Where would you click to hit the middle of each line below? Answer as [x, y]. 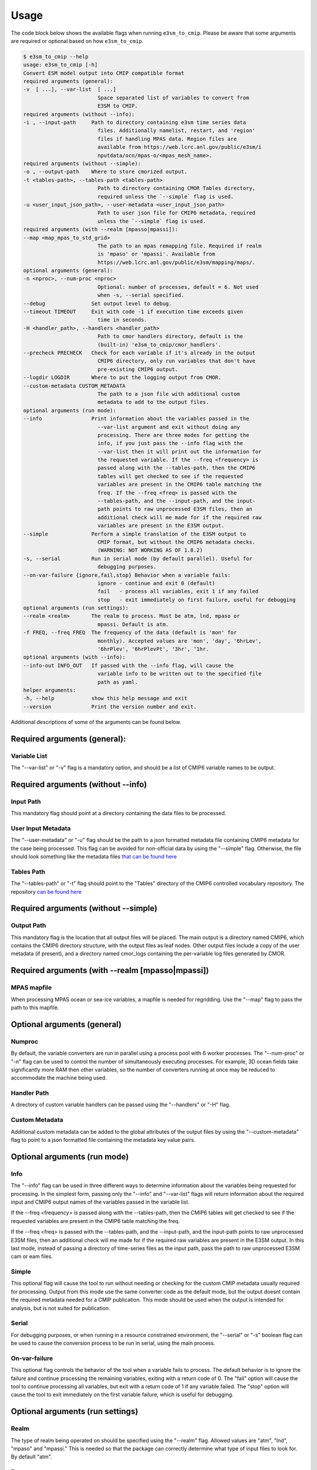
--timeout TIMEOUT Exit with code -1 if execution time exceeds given [133, 312]
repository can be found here [46, 891]
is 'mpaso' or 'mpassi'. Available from [156, 254]
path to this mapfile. [35, 1008]
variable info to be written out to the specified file [179, 674]
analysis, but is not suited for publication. [61, 1308]
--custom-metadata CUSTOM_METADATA [74, 386]
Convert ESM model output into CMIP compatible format [104, 73]
